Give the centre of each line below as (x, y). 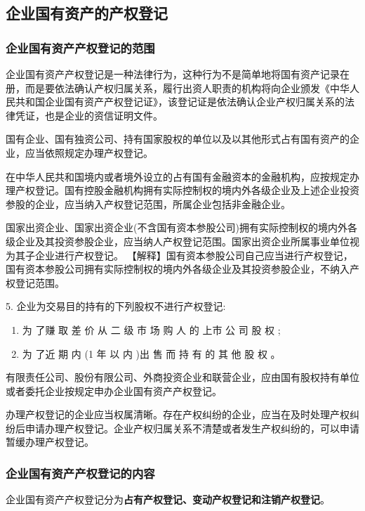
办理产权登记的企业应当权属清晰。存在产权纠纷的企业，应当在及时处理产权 (178, 414)
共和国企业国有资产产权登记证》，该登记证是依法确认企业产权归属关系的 (180, 102)
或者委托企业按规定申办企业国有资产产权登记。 (114, 390)
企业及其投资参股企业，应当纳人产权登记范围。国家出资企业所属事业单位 (182, 241)
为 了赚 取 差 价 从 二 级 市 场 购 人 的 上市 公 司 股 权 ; (151, 329)
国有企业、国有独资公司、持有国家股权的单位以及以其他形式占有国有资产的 (178, 139)
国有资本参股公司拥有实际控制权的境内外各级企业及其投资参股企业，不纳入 (178, 269)
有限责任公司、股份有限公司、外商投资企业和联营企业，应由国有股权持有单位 (182, 377)
